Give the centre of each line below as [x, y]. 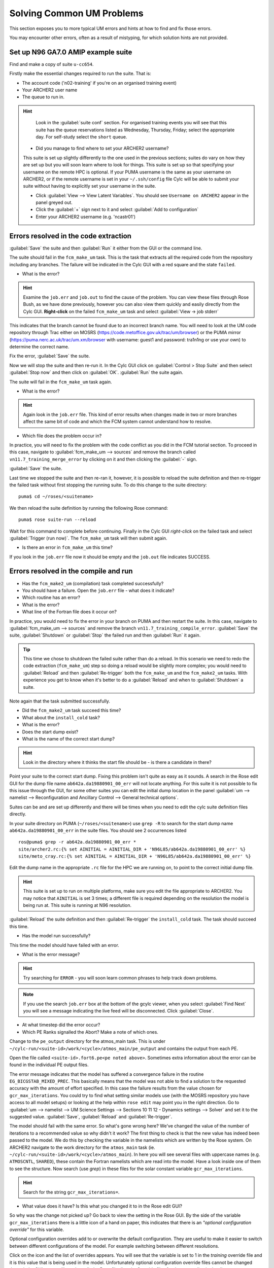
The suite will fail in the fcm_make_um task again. [61, 382]
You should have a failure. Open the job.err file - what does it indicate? [98, 590]
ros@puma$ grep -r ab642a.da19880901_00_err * [77, 842]
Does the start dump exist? [50, 732]
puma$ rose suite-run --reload [57, 520]
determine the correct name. [39, 347]
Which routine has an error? [51, 597]
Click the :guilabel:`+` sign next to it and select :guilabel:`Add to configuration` [117, 209]
